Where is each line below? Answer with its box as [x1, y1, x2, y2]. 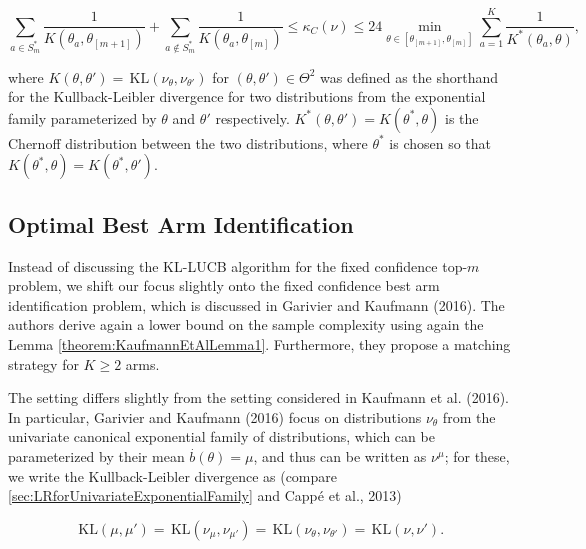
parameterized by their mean [8, 446, 185, 467]
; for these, [444, 446, 510, 467]
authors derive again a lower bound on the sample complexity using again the [8, 314, 484, 335]
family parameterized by [8, 107, 157, 128]
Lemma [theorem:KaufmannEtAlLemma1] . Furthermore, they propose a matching [8, 334, 511, 355]
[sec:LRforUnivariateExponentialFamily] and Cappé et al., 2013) [8, 485, 402, 506]
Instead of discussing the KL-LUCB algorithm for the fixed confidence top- [8, 255, 468, 276]
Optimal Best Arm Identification [8, 208, 354, 239]
